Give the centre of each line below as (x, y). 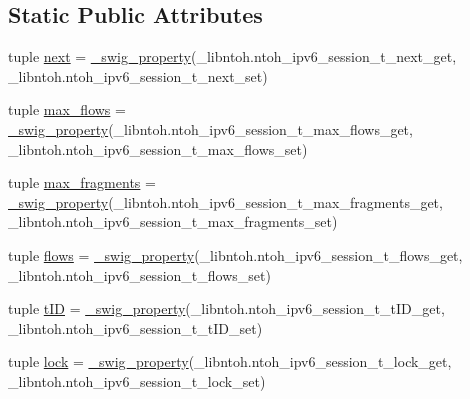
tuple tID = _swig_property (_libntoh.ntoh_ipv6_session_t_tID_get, (226, 308)
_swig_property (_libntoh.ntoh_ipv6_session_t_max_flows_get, (210, 128)
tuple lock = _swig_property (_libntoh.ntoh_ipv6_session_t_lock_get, (230, 361)
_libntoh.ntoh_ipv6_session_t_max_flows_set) (158, 148)
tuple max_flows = (67, 109)
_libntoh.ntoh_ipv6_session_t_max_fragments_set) (173, 221)
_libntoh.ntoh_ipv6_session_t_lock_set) (137, 380)
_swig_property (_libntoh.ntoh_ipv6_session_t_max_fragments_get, (225, 201)
